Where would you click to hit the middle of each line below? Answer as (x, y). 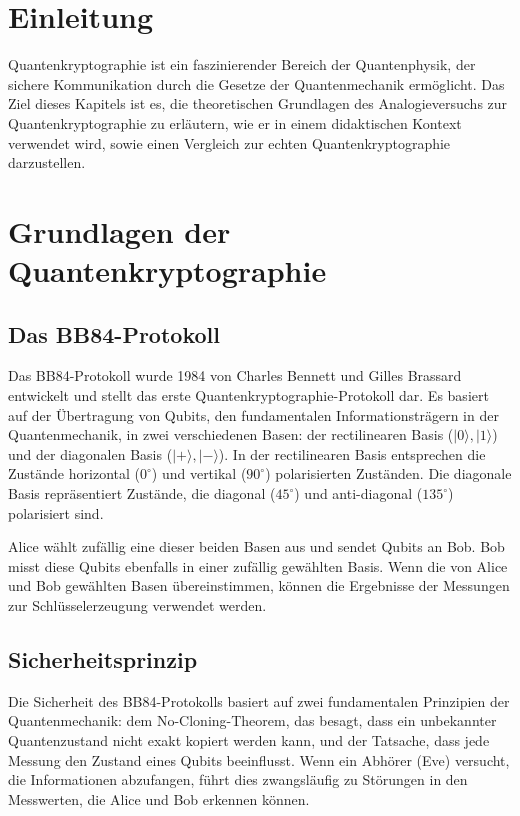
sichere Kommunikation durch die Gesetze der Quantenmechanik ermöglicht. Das (256, 83)
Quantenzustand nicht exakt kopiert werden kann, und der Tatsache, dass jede (249, 739)
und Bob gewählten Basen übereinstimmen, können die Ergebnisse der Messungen (259, 585)
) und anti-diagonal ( (358, 493)
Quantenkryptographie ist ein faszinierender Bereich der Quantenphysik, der (242, 64)
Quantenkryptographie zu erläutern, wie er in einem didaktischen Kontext (235, 122)
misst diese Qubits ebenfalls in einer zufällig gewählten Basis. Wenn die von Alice (258, 565)
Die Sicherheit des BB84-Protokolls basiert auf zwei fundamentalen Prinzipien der (259, 700)
